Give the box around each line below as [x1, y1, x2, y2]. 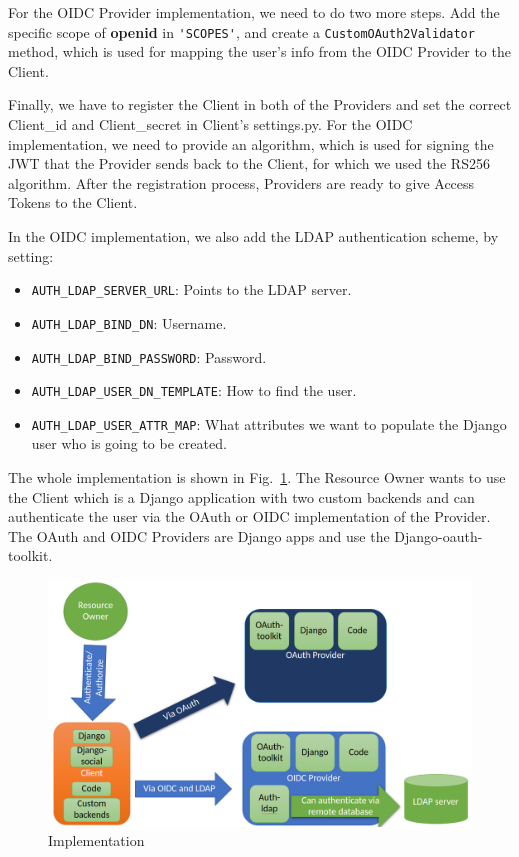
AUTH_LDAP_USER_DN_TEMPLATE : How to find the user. [31, 380, 357, 401]
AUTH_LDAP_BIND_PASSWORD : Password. [31, 346, 267, 367]
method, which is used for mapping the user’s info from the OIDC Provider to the [8, 41, 511, 62]
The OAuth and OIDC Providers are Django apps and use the [8, 525, 390, 546]
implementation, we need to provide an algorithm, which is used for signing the [8, 133, 494, 154]
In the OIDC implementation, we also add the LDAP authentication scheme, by [8, 226, 499, 246]
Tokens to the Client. [8, 192, 138, 213]
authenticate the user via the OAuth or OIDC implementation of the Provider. [8, 506, 491, 527]
